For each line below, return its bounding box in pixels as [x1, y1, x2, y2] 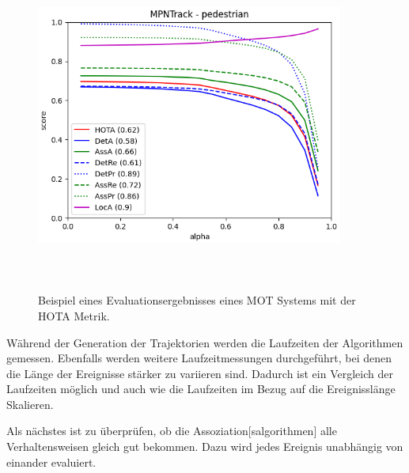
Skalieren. [6, 395, 54, 412]
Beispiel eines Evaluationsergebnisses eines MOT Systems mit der [38, 292, 356, 308]
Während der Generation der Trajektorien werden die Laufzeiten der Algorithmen [6, 334, 403, 350]
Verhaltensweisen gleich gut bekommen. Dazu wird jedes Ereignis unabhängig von [6, 438, 403, 455]
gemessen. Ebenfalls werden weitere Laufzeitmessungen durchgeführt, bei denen [6, 350, 392, 366]
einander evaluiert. [6, 453, 97, 470]
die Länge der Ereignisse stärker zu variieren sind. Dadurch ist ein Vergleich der [6, 365, 393, 381]
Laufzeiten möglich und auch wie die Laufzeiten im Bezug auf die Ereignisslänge [6, 380, 396, 397]
